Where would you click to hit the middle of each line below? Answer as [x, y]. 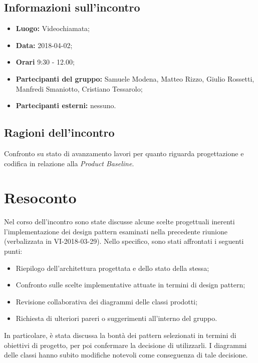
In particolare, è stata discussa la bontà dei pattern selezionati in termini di [120, 335]
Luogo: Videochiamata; [53, 28]
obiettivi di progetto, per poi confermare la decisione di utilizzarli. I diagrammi [125, 345]
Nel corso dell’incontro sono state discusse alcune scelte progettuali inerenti [119, 222]
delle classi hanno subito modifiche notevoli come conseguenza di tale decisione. [126, 355]
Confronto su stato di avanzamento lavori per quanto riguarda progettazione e [124, 153]
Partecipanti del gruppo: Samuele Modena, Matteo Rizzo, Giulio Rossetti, [135, 78]
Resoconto [40, 198]
